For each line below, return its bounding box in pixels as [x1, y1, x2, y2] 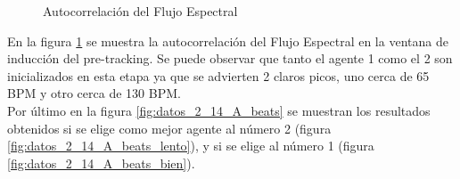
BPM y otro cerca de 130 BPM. [7, 84, 181, 102]
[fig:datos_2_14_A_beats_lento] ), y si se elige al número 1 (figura [7, 136, 374, 155]
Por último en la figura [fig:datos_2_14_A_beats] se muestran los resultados [7, 101, 431, 119]
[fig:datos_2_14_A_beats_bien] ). [7, 153, 195, 172]
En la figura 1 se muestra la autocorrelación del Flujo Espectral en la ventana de [7, 31, 448, 50]
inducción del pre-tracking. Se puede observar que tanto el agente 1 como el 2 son [7, 49, 453, 68]
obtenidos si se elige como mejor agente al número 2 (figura [7, 118, 332, 137]
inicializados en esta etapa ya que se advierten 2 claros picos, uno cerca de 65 [7, 66, 430, 85]
